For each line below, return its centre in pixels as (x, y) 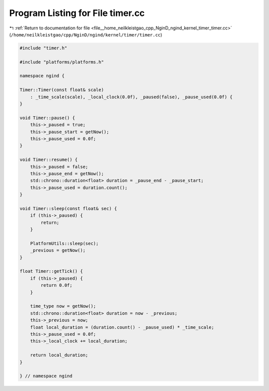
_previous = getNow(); (58, 250)
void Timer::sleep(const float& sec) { (68, 208)
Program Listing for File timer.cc (77, 13)
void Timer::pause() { (47, 118)
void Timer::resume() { (49, 160)
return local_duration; (59, 355)
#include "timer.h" (43, 48)
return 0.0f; (57, 285)
